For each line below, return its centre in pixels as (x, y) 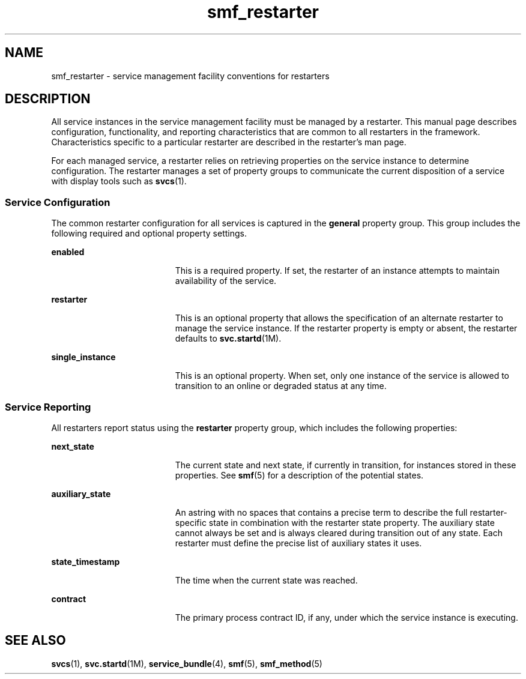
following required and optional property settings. (149, 234)
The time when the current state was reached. (266, 580)
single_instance (83, 357)
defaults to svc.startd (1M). (228, 339)
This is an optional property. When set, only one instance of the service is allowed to (342, 376)
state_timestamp (86, 561)
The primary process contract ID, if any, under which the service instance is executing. (346, 617)
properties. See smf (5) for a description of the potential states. (299, 475)
